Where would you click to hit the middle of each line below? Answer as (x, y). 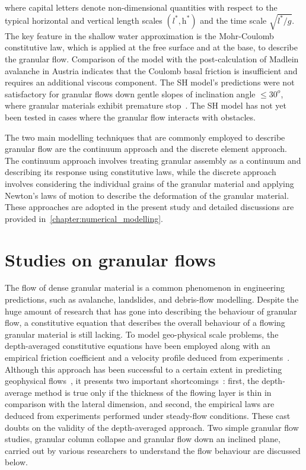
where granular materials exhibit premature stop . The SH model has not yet (146, 105)
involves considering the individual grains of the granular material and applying (149, 183)
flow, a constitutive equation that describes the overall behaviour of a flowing (145, 323)
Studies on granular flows (110, 259)
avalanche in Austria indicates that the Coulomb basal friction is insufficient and (151, 70)
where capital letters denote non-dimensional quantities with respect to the (141, 7)
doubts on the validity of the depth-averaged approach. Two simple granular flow (152, 427)
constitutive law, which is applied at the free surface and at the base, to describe (151, 47)
